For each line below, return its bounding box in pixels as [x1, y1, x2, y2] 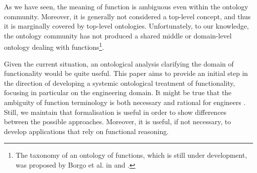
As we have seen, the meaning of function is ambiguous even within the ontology [4, 1, 249, 11]
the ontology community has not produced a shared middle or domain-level [4, 30, 232, 40]
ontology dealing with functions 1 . [4, 40, 104, 52]
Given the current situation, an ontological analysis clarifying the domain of [4, 58, 234, 69]
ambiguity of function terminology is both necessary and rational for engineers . [4, 97, 246, 107]
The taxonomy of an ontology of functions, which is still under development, [15, 150, 247, 160]
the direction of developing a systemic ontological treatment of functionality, [4, 77, 235, 88]
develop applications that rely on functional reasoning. [4, 126, 169, 136]
